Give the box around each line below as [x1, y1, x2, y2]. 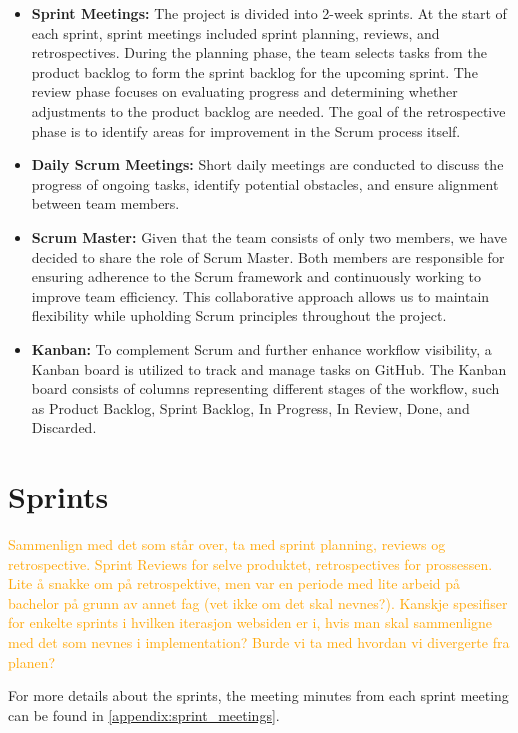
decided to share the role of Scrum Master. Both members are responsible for [31, 246, 505, 267]
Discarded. [31, 417, 97, 438]
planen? [8, 651, 56, 672]
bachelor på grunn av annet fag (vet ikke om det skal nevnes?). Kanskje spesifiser [8, 592, 508, 613]
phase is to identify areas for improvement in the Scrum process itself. [31, 120, 461, 141]
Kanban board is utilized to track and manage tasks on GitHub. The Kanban [31, 358, 507, 379]
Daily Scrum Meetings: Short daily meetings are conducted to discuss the [31, 154, 504, 175]
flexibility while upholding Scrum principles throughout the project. [31, 305, 447, 326]
